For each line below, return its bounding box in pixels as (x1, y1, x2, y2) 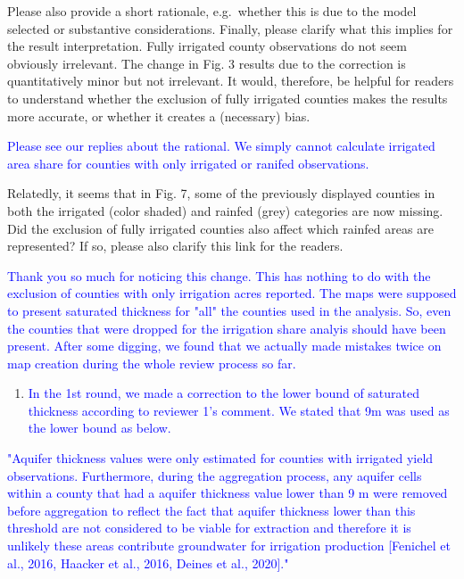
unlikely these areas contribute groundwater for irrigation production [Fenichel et (7, 536, 451, 555)
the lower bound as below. (28, 418, 171, 437)
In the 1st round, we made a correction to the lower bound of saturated (28, 384, 420, 402)
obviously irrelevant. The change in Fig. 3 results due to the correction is (7, 54, 406, 72)
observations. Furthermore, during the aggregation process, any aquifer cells (7, 466, 422, 484)
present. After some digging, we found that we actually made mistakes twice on (7, 336, 442, 355)
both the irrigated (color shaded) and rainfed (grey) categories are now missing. (7, 201, 443, 219)
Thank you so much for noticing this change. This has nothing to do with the (7, 266, 431, 285)
